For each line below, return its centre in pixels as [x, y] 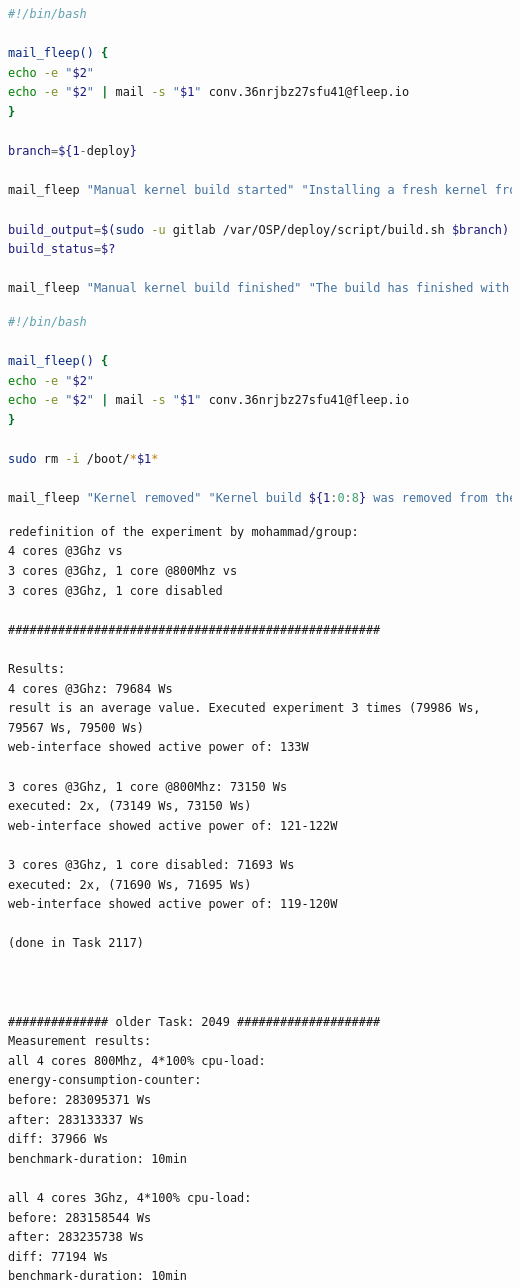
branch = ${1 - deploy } [72, 151]
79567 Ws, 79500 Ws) [76, 727]
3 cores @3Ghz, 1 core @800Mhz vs [123, 571]
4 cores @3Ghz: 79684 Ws [90, 688]
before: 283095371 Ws [80, 1100]
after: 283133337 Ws [76, 1119]
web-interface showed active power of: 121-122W [173, 825]
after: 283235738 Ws [76, 1237]
